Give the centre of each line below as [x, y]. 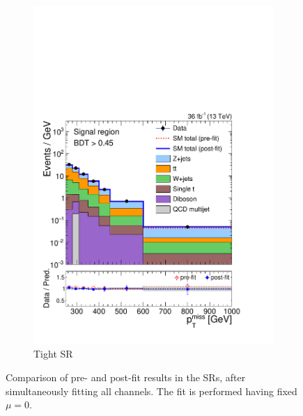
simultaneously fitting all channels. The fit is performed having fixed [151, 391]
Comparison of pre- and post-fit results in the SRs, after [126, 377]
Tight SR [53, 354]
